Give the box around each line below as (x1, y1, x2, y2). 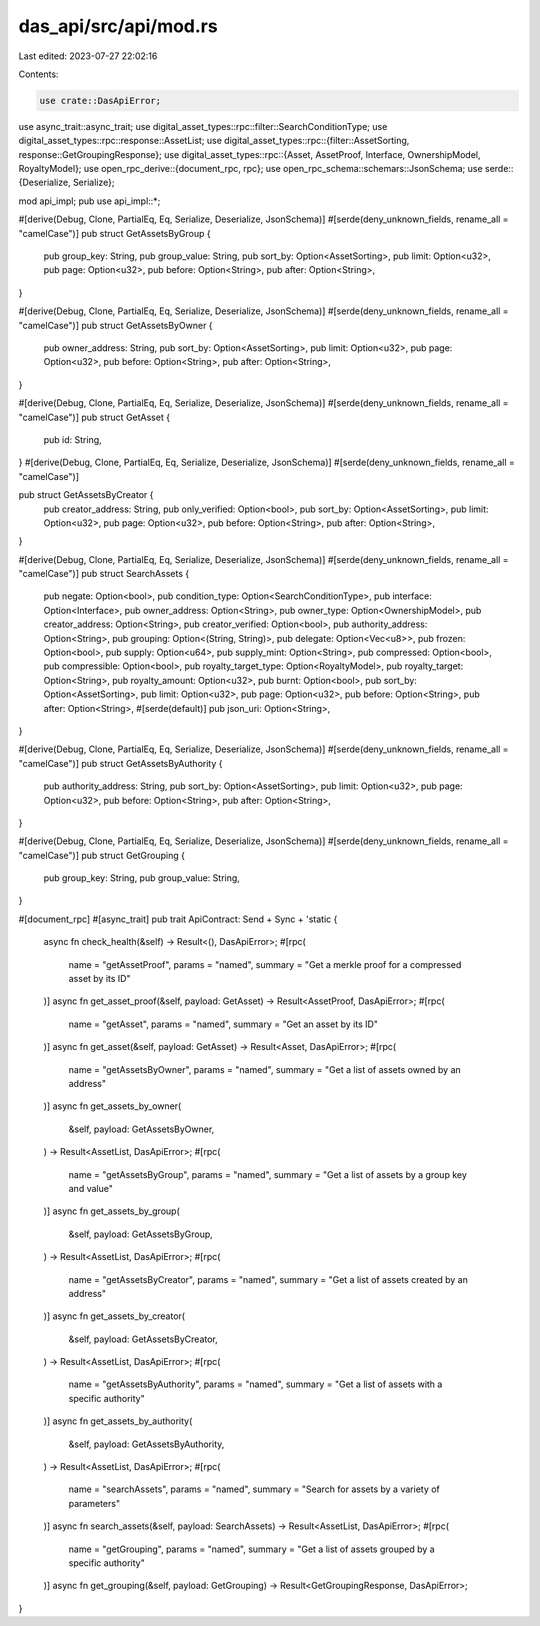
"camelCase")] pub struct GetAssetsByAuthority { (18, 757, 223, 769)
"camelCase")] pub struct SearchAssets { (18, 568, 190, 580)
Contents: (18, 68, 59, 80)
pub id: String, (43, 433, 102, 445)
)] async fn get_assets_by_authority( (43, 1415, 193, 1427)
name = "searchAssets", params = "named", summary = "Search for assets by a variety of (68, 1483, 440, 1495)
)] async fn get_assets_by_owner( (43, 1100, 182, 1112)
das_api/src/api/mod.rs (18, 15, 219, 37)
